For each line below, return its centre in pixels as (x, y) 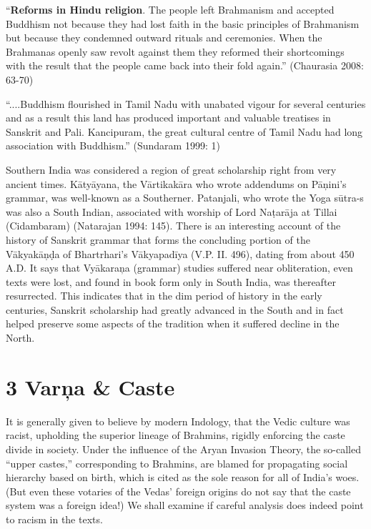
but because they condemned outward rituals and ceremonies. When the (164, 38)
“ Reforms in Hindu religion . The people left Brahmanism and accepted (170, 9)
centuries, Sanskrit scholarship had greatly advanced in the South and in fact (175, 309)
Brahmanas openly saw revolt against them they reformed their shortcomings (175, 51)
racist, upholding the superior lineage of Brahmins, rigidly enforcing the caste (175, 435)
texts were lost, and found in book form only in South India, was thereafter (171, 281)
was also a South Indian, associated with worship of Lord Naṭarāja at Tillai (172, 211)
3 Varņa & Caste (90, 386)
